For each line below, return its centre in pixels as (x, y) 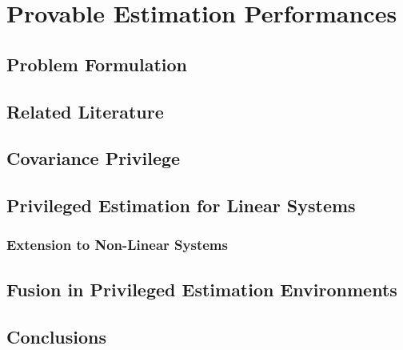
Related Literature (85, 111)
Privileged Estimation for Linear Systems (181, 205)
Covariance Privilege (94, 158)
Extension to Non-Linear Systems (117, 245)
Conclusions (57, 336)
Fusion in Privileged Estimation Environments (202, 289)
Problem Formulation (97, 64)
